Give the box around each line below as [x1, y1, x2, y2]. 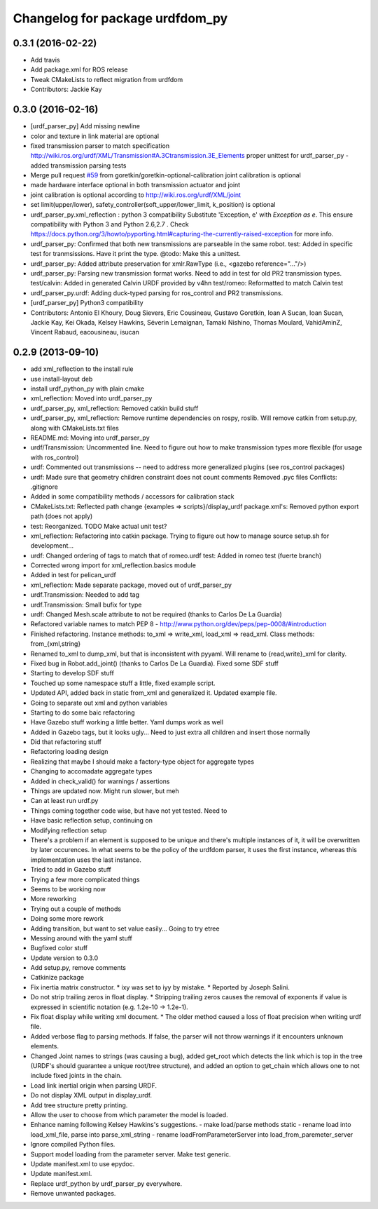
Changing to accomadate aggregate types [30, 767, 153, 776]
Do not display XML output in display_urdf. [30, 1091, 153, 1100]
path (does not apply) [30, 512, 93, 520]
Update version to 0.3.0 [30, 954, 99, 962]
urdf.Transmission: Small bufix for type [30, 600, 142, 609]
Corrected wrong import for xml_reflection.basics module [30, 561, 196, 569]
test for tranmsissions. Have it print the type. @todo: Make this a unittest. [30, 250, 241, 258]
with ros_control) [30, 453, 80, 461]
